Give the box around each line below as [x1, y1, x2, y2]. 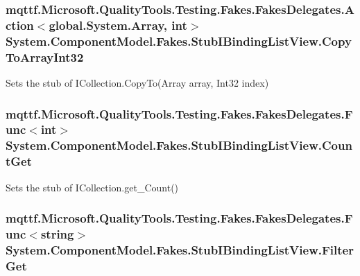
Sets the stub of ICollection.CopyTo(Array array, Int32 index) [6, 75, 269, 89]
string [40, 225, 74, 242]
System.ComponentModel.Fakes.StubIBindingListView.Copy [6, 32, 352, 49]
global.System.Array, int [49, 16, 187, 33]
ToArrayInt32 [6, 48, 84, 65]
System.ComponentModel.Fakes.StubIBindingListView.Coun [6, 137, 352, 154]
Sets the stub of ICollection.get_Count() [6, 180, 179, 194]
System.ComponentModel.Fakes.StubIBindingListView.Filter [6, 241, 354, 258]
